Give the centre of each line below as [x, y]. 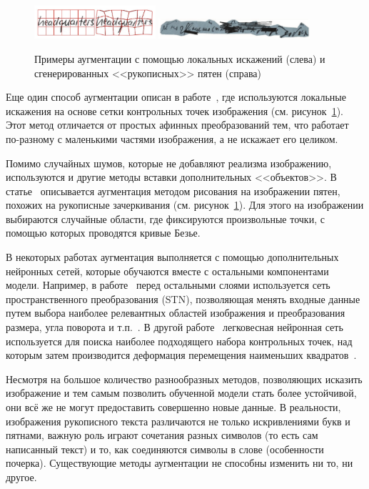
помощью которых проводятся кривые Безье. [103, 233]
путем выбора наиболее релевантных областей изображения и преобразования [176, 313]
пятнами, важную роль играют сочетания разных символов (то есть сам [162, 435]
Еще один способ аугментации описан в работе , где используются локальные [176, 97]
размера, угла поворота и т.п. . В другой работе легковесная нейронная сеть [175, 327]
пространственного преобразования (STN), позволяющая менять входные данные [183, 298]
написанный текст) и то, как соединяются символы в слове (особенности [165, 449]
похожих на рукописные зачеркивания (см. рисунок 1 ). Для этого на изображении [185, 205]
